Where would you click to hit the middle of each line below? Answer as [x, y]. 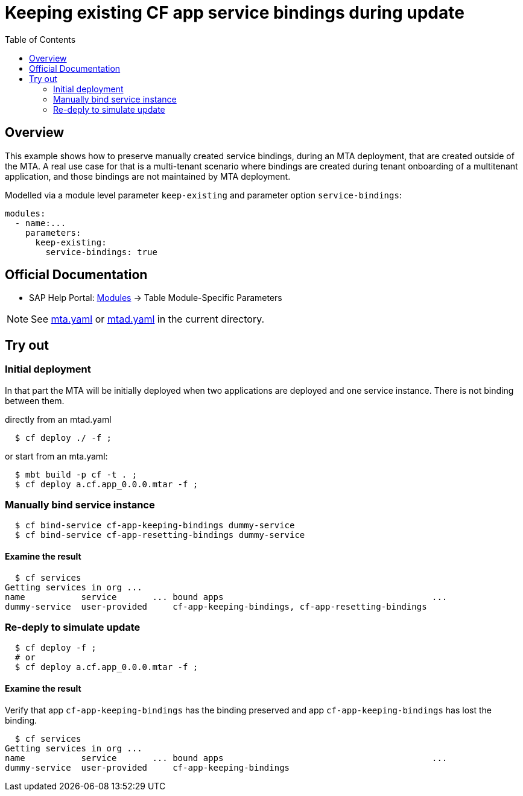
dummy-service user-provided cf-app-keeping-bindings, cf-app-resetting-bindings [216, 606]
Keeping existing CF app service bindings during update [235, 13]
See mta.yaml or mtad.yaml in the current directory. [148, 319]
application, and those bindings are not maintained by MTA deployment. [148, 176]
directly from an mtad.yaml [58, 419]
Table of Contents [40, 39]
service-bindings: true [101, 252]
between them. [35, 400]
